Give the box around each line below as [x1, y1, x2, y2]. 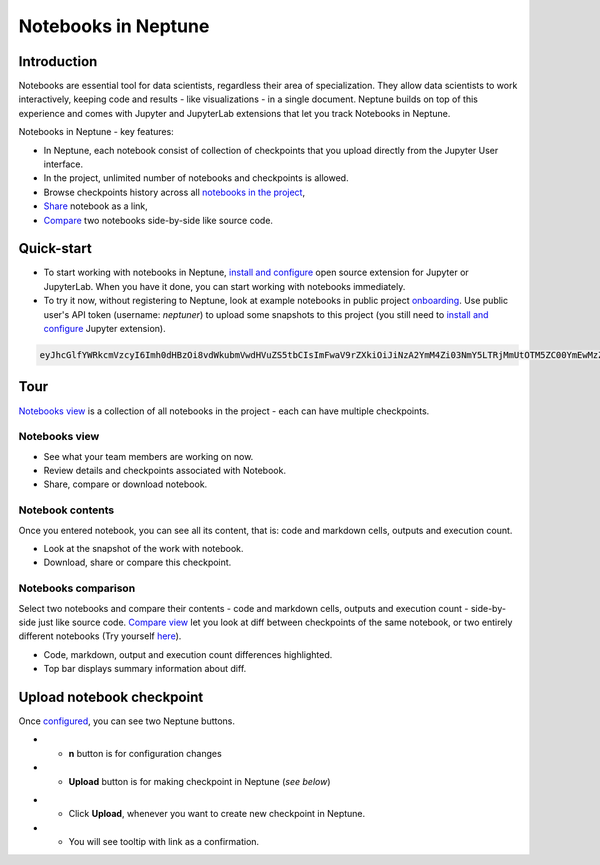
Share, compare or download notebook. [43, 478, 208, 490]
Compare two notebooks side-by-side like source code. [43, 214, 274, 226]
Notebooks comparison [18, 581, 136, 595]
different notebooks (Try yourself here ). [18, 630, 182, 642]
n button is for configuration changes [68, 747, 222, 759]
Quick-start [18, 240, 92, 257]
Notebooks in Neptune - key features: [18, 126, 174, 138]
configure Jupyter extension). [43, 323, 166, 335]
